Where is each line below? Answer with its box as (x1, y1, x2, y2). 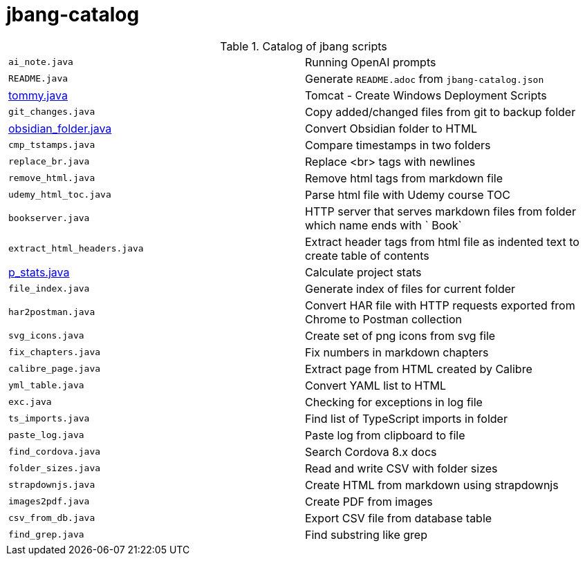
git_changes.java (8, 106, 95, 117)
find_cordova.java (8, 446, 101, 457)
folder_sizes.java (8, 463, 101, 474)
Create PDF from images (305, 494, 433, 508)
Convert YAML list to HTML (305, 378, 447, 392)
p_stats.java (8, 265, 70, 279)
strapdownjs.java (8, 479, 95, 491)
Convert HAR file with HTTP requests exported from (305, 298, 575, 312)
